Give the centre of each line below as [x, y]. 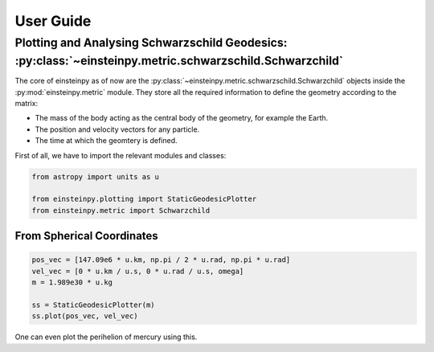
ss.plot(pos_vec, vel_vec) [85, 316]
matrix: [27, 104]
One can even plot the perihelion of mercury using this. [106, 337]
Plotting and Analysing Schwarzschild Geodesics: [151, 43]
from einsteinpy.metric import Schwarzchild [121, 210]
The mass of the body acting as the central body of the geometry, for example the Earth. [182, 118]
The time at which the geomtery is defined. [106, 141]
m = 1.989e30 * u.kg [72, 282]
